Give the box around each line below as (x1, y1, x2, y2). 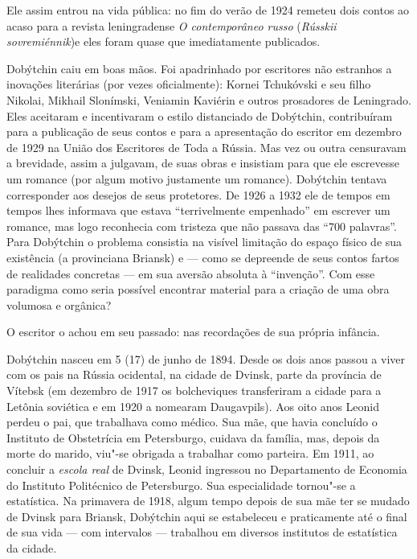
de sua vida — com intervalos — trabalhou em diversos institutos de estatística (6, 524, 398, 541)
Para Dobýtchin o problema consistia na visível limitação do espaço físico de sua (6, 233, 403, 250)
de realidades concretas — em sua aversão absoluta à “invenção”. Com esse (6, 265, 375, 282)
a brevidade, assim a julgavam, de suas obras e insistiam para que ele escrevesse (6, 154, 399, 171)
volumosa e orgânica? (6, 296, 112, 313)
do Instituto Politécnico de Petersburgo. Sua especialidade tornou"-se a (6, 476, 356, 493)
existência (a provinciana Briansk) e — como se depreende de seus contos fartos (6, 249, 399, 265)
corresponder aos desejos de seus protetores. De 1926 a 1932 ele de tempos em (6, 186, 390, 203)
